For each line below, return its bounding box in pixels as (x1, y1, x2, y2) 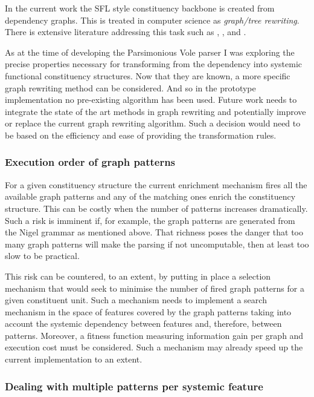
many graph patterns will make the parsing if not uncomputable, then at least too (5, 237, 309, 250)
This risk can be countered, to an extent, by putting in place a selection (5, 269, 271, 282)
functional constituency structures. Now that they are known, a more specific (5, 69, 290, 82)
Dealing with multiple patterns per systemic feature (5, 378, 263, 393)
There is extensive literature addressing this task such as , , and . (5, 25, 246, 38)
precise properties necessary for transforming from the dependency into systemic (5, 57, 302, 70)
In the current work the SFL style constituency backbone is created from (5, 2, 275, 14)
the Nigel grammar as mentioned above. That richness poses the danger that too (5, 226, 304, 238)
